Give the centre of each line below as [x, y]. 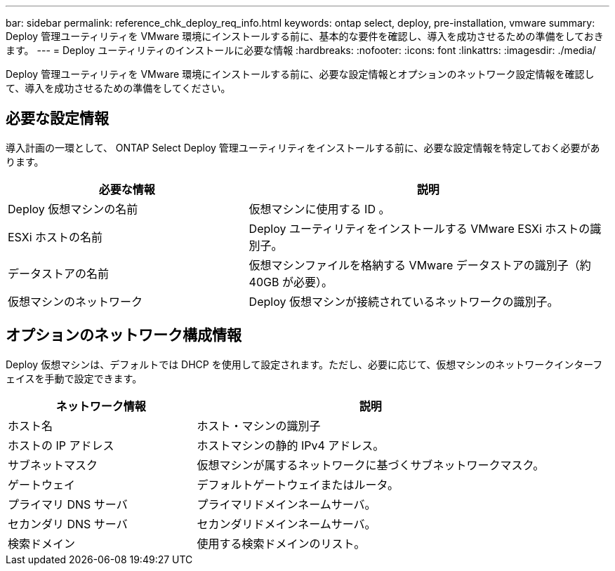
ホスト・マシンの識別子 [259, 425]
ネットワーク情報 [101, 406]
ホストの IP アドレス [61, 445]
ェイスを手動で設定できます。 [74, 378]
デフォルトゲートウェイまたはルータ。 [298, 484]
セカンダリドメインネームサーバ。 [286, 524]
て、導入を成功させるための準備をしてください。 [118, 88]
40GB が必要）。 [291, 282]
